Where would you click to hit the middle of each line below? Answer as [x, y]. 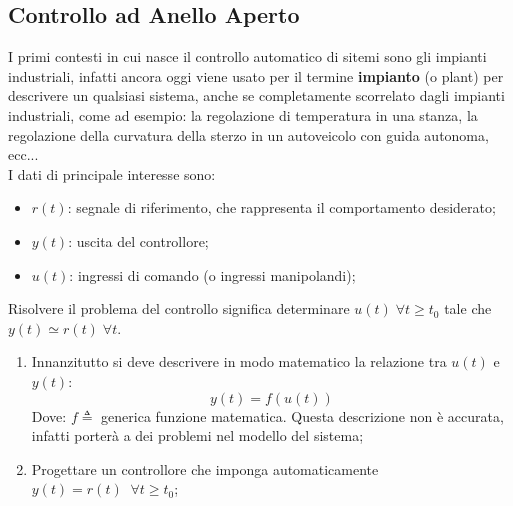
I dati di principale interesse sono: [112, 173]
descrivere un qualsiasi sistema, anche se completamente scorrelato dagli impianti [256, 95]
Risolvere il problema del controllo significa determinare [179, 308]
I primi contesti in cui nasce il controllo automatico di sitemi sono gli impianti [247, 56]
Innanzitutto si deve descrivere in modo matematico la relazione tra [239, 361]
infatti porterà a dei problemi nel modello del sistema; [197, 435]
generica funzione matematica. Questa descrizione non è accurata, [302, 415]
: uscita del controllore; [138, 240]
